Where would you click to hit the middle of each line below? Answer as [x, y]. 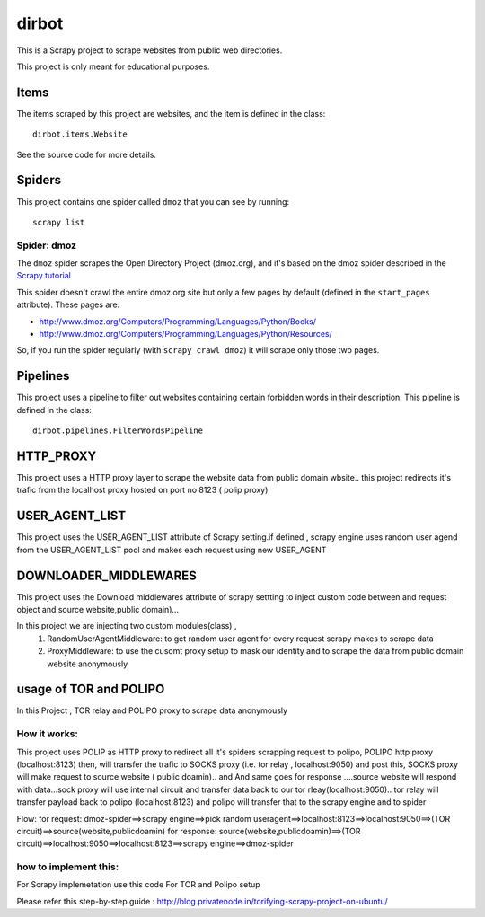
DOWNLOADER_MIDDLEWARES [106, 575]
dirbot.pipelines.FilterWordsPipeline [118, 431]
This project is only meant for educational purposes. [113, 66]
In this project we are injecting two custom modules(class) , [127, 626]
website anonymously [88, 664]
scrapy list [59, 222]
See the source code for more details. [87, 154]
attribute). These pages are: [68, 304]
